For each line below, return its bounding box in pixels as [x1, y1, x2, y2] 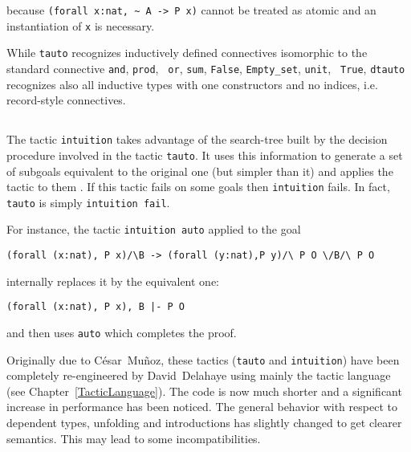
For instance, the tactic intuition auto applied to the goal [6, 221, 301, 238]
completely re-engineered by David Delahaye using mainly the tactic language [6, 367, 391, 384]
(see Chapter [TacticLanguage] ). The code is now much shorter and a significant [6, 382, 402, 399]
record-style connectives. [6, 92, 126, 108]
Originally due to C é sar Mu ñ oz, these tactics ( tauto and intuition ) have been [6, 351, 400, 368]
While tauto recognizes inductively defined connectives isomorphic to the [6, 44, 368, 61]
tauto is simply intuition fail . [6, 193, 170, 210]
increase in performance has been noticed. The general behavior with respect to [6, 398, 397, 415]
